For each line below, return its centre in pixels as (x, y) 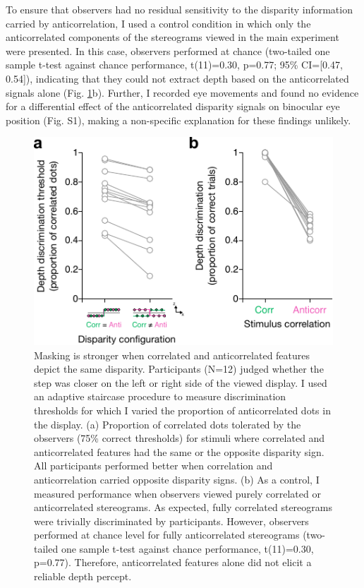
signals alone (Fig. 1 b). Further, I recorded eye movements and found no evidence (182, 92)
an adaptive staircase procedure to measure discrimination (160, 396)
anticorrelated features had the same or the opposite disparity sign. (179, 451)
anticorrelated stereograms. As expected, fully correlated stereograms (183, 507)
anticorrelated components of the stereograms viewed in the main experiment (172, 37)
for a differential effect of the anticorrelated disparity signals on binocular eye (173, 106)
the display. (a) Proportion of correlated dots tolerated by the (168, 424)
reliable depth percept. (83, 576)
